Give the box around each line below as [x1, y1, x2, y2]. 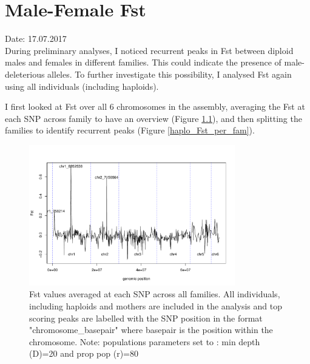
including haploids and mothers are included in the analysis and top [29, 299, 282, 312]
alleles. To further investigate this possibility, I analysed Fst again [47, 67, 292, 80]
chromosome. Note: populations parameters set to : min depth [29, 335, 260, 348]
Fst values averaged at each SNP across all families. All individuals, [29, 288, 280, 300]
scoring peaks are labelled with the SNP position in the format [29, 311, 263, 324]
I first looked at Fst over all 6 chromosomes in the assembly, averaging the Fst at [5, 100, 305, 113]
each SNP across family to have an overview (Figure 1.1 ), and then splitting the [5, 112, 302, 124]
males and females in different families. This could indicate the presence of [5, 56, 281, 69]
